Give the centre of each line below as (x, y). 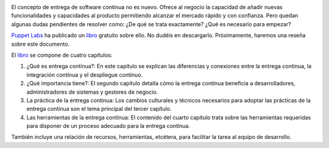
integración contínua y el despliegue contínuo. (85, 75)
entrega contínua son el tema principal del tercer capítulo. (99, 109)
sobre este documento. (41, 44)
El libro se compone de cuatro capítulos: (62, 55)
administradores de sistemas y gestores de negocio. (92, 92)
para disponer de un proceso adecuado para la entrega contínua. (108, 126)
